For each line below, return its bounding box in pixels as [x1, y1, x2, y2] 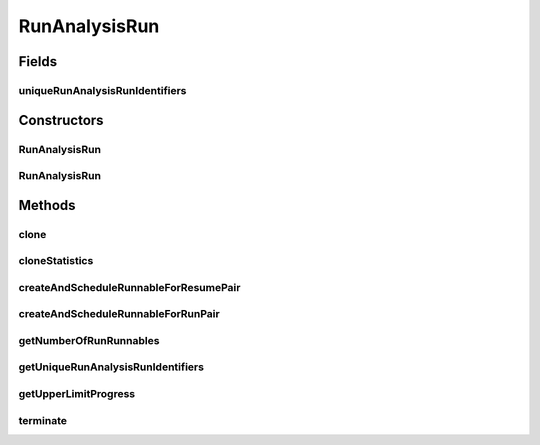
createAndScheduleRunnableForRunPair [18, 307, 220, 321]
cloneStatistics [18, 254, 94, 268]
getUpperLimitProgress [18, 387, 135, 401]
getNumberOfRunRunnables [18, 333, 160, 347]
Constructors [18, 111, 104, 129]
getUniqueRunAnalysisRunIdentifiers [18, 360, 205, 374]
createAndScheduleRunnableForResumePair [18, 280, 241, 294]
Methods [18, 196, 76, 214]
